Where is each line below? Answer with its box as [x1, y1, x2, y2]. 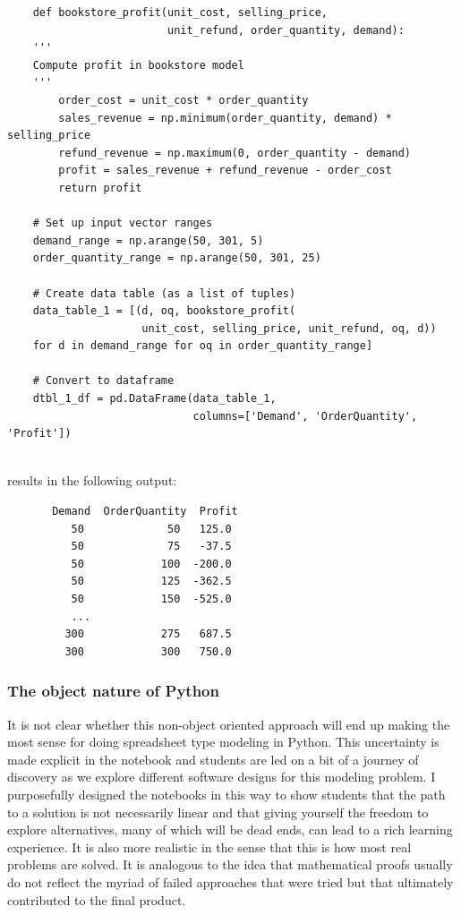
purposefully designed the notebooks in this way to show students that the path [7, 784, 446, 803]
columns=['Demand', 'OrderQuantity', [192, 409, 418, 423]
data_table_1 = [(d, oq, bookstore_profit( [32, 304, 296, 318]
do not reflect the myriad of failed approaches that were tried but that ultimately [7, 872, 454, 891]
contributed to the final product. [7, 890, 186, 909]
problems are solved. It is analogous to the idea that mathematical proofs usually [7, 855, 453, 874]
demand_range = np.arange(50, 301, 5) [32, 234, 264, 247]
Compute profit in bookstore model [32, 58, 244, 72]
